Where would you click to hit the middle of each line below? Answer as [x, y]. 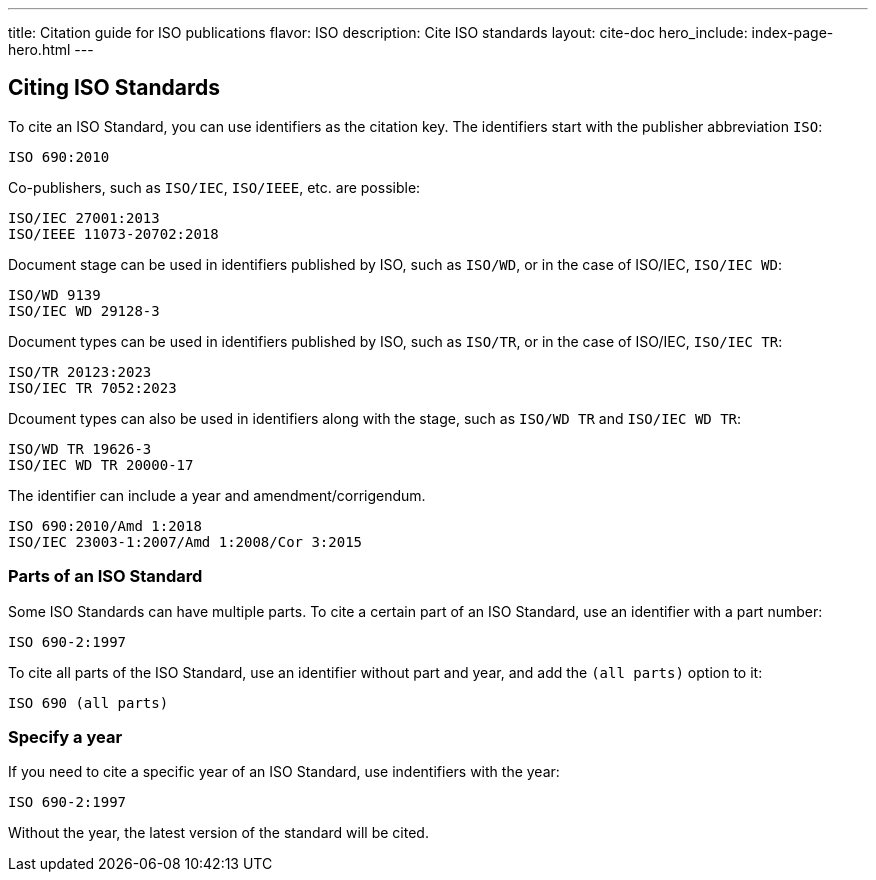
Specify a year [65, 736]
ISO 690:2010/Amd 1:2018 [105, 525]
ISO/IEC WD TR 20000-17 [101, 464]
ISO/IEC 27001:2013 [84, 217]
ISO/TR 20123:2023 [80, 371]
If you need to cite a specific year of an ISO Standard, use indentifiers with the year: [284, 772]
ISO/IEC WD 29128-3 [84, 310]
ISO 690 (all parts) [88, 702]
